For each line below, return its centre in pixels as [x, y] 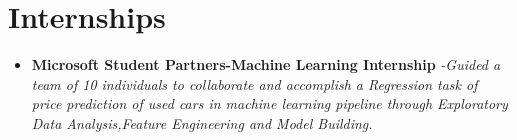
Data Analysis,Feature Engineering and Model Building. [202, 122]
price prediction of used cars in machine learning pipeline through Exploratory [269, 103]
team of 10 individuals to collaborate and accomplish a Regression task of [254, 83]
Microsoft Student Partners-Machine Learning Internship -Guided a [266, 64]
